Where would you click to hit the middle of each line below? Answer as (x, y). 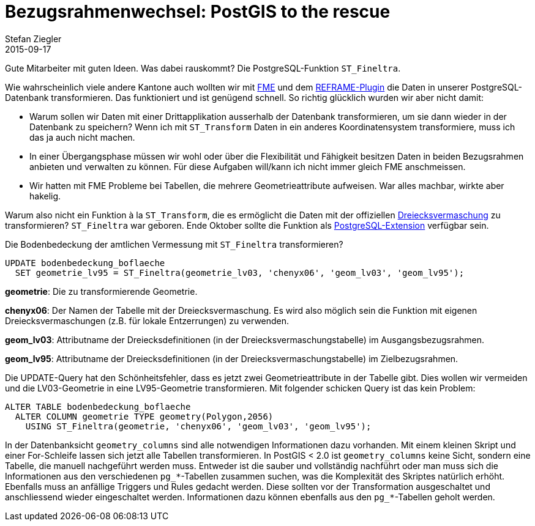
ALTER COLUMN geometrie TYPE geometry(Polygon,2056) (144, 416)
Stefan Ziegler (33, 39)
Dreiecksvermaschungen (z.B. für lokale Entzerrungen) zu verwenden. (147, 320)
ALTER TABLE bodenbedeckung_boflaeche (98, 406)
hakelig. (45, 196)
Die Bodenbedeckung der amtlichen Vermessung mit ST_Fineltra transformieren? (174, 244)
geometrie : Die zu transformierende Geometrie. (101, 291)
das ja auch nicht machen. (82, 137)
